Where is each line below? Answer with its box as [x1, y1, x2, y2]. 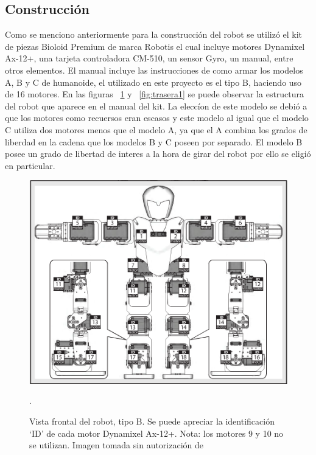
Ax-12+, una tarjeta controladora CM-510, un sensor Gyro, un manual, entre [5, 52, 293, 64]
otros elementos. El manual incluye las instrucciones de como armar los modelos [5, 63, 303, 76]
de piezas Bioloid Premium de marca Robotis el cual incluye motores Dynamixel [5, 40, 305, 52]
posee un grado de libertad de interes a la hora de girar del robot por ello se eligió [5, 147, 311, 160]
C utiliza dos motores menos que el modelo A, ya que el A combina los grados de [5, 123, 307, 136]
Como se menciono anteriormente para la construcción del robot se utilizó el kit [5, 28, 303, 41]
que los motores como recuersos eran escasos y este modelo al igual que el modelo [5, 111, 309, 124]
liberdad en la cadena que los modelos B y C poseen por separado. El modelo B [5, 135, 303, 148]
